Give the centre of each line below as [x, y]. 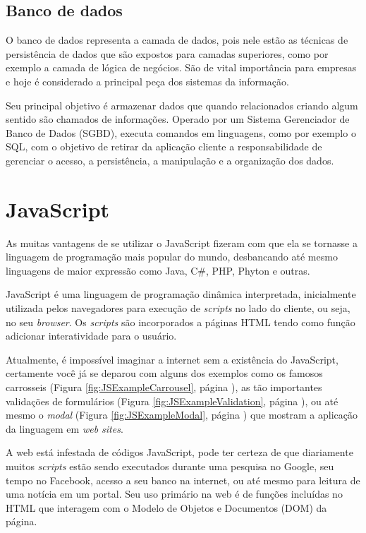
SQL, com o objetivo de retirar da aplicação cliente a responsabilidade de [164, 146]
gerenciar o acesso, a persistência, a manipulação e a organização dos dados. [170, 160]
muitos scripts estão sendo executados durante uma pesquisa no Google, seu [170, 466]
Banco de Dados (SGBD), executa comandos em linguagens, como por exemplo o [181, 132]
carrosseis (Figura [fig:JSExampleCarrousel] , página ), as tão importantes [164, 387]
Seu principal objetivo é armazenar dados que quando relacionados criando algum [182, 105]
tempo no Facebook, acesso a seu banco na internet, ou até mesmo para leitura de [183, 480]
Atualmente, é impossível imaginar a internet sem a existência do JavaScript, [172, 359]
